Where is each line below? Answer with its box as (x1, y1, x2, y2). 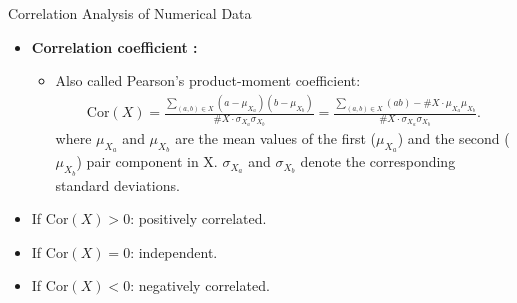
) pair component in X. (76, 151, 218, 172)
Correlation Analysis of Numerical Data (8, 3, 252, 23)
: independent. (130, 241, 218, 262)
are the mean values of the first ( (175, 128, 377, 149)
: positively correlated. (130, 208, 267, 229)
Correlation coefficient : (31, 36, 198, 57)
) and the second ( (397, 128, 510, 149)
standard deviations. (55, 174, 180, 195)
